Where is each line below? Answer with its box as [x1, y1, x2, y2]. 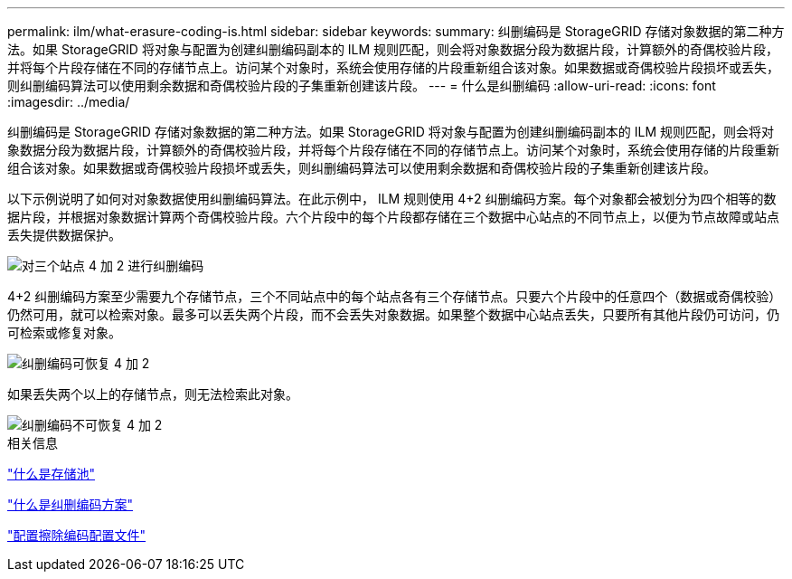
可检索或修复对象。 [7, 325, 121, 340]
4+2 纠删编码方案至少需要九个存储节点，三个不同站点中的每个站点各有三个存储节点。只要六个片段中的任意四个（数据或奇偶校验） [7, 289, 782, 304]
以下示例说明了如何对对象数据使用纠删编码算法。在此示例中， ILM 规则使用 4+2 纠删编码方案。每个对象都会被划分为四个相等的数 [7, 191, 777, 206]
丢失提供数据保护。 [7, 227, 121, 242]
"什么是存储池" [7, 466, 96, 481]
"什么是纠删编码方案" [7, 497, 134, 512]
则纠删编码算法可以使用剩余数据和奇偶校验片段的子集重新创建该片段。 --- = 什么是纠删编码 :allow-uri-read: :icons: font [7, 78, 716, 93]
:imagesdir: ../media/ [7, 94, 130, 109]
